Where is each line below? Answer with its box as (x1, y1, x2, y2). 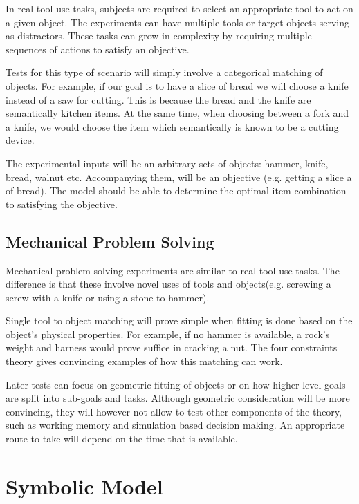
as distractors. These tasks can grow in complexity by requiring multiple (6, 28, 312, 43)
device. (6, 133, 35, 147)
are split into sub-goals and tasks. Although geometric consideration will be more (6, 391, 350, 405)
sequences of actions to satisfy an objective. (6, 41, 190, 56)
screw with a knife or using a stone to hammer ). (6, 290, 210, 304)
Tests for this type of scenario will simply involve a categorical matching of (6, 65, 323, 80)
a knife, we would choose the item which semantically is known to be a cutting (6, 119, 339, 133)
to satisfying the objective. (6, 196, 118, 211)
